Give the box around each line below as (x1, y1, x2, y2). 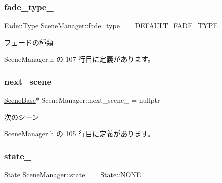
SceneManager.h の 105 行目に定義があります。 (4, 128, 155, 139)
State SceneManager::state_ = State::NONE (4, 169, 141, 180)
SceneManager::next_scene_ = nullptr (41, 95, 160, 105)
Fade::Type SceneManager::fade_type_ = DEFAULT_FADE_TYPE (4, 20, 218, 31)
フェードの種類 (4, 37, 53, 47)
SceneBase (4, 95, 36, 105)
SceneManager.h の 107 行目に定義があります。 (4, 54, 155, 64)
